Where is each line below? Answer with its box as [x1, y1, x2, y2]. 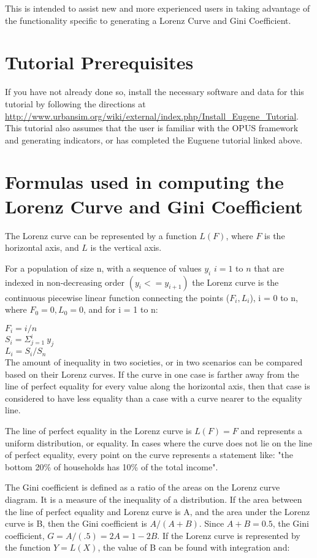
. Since [199, 517, 224, 530]
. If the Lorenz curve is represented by [157, 529, 300, 541]
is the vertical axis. [90, 241, 162, 254]
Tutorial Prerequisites [5, 50, 194, 75]
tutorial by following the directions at [5, 97, 146, 110]
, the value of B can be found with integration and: [97, 541, 290, 554]
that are [254, 261, 285, 274]
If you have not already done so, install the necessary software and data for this [5, 85, 304, 98]
